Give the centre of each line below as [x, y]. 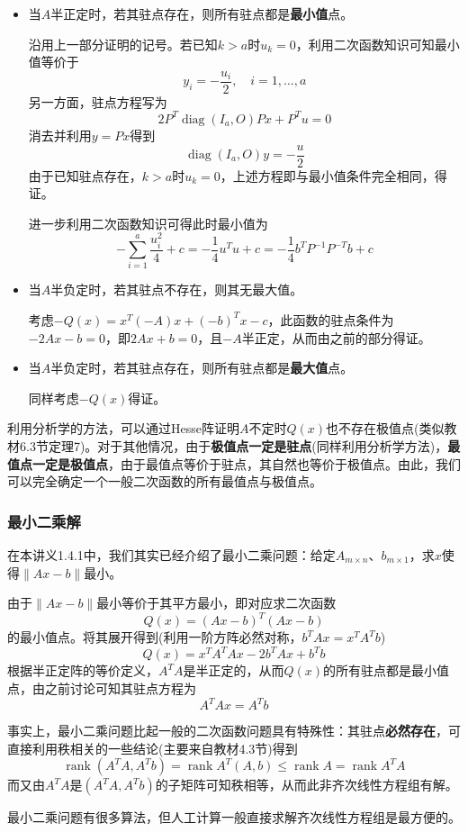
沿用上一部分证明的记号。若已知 [123, 44]
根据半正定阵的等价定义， [83, 670]
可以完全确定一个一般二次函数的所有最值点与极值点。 [165, 481]
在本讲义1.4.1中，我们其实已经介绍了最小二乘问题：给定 [171, 554]
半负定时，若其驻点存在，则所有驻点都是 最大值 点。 [202, 368]
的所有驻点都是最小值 [387, 670]
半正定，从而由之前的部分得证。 [336, 337]
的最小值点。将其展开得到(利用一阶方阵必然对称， [155, 637]
